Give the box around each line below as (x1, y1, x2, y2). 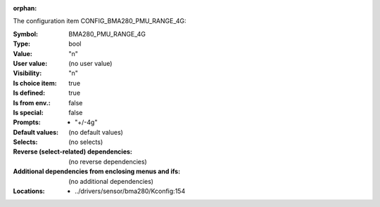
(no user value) (68, 59, 113, 67)
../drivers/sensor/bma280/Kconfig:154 (75, 187, 186, 196)
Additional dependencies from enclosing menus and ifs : (13, 167, 181, 175)
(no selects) (68, 138, 103, 147)
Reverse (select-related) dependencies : (13, 147, 133, 156)
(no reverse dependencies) (68, 157, 147, 166)
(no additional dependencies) (68, 177, 154, 185)
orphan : (13, 4, 37, 12)
